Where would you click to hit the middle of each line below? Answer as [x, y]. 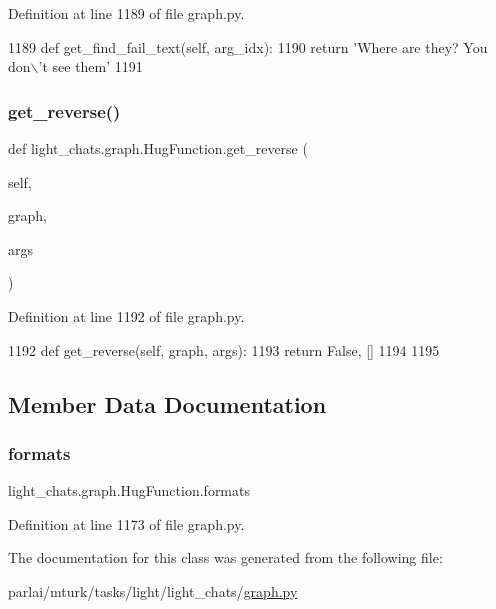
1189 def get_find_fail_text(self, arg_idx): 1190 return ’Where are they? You [248, 46]
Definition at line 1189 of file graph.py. [126, 13]
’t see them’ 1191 [90, 66]
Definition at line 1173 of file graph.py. [126, 523]
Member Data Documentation [167, 403]
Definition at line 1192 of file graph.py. [126, 315]
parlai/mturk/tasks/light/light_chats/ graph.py [153, 590]
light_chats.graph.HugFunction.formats [129, 490]
